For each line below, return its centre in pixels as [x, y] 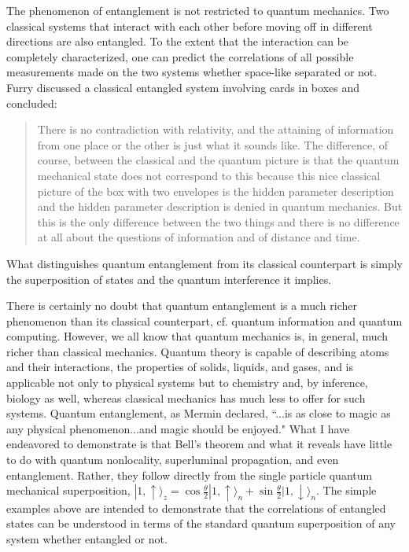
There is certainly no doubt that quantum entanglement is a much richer [182, 305]
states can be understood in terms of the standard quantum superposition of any [201, 523]
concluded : [32, 103]
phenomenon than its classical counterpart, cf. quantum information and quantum [204, 320]
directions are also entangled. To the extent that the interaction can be [178, 41]
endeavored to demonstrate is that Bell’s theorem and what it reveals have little [199, 444]
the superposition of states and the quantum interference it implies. [169, 279]
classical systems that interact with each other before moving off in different [190, 26]
